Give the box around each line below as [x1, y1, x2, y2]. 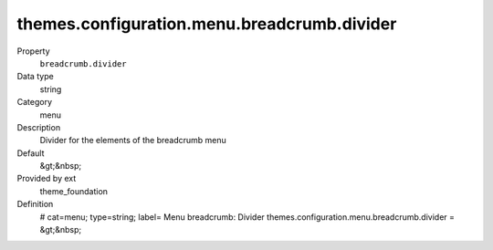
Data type [16, 71, 54, 82]
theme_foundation [39, 185, 109, 196]
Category [16, 97, 53, 108]
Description [16, 121, 61, 132]
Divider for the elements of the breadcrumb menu [39, 135, 227, 146]
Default [16, 147, 45, 159]
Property [16, 46, 50, 57]
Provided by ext [16, 173, 77, 184]
